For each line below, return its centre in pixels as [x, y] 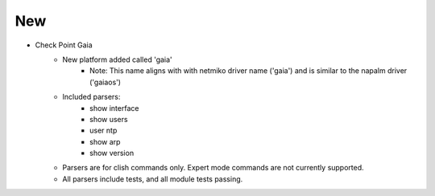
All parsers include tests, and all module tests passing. [153, 179]
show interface [114, 108]
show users [109, 119]
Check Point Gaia [64, 45]
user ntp [104, 131]
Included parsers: [91, 97]
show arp [105, 141]
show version [112, 153]
